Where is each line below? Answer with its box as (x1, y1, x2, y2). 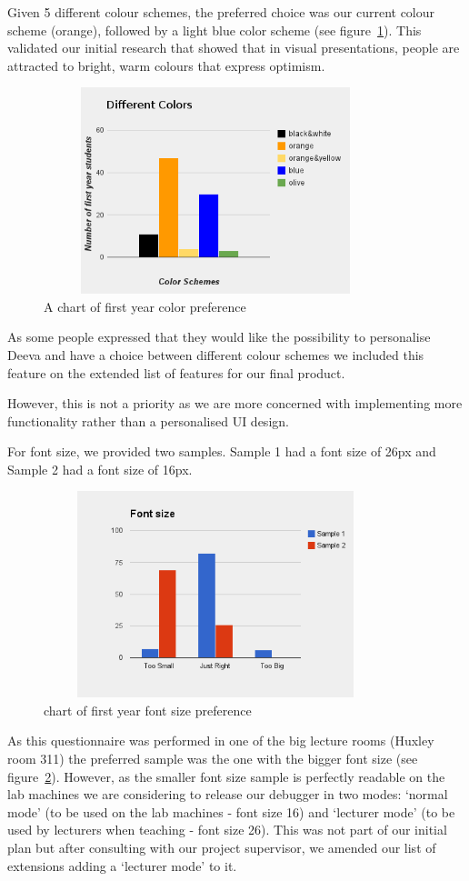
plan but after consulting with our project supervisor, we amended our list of (7, 838, 436, 856)
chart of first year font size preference (44, 700, 252, 719)
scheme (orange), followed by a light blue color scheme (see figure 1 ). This (7, 20, 422, 39)
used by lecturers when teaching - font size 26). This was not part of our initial (7, 820, 447, 839)
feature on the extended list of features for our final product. (7, 363, 345, 382)
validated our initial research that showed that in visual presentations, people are (7, 38, 460, 57)
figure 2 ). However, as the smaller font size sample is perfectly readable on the (7, 766, 445, 786)
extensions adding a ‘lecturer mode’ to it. (7, 856, 237, 875)
